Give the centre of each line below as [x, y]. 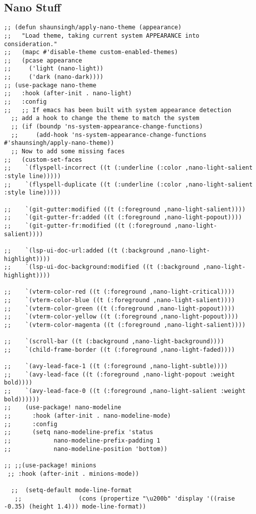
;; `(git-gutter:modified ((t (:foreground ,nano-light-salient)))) [125, 209]
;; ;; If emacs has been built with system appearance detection [118, 110]
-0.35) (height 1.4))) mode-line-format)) [75, 507]
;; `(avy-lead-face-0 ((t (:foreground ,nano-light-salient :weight [125, 391]
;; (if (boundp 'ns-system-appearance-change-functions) [107, 127]
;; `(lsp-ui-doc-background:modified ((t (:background [102, 267]
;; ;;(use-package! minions [50, 465]
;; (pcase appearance [43, 60]
